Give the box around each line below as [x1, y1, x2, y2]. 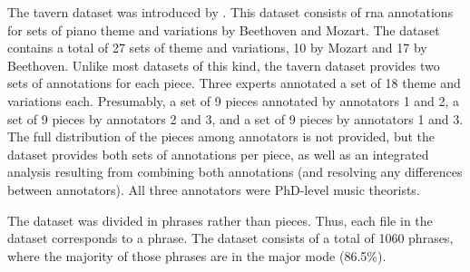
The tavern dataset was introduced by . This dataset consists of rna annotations [7, 3, 454, 21]
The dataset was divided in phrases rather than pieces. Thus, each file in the [7, 210, 433, 229]
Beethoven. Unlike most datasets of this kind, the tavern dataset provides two [7, 55, 440, 74]
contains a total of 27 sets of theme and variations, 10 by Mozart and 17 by [7, 38, 427, 57]
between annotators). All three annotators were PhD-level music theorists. [7, 180, 420, 199]
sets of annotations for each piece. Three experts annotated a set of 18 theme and [7, 73, 461, 92]
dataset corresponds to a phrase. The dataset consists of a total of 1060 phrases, [7, 228, 454, 248]
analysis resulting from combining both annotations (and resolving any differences [7, 162, 463, 181]
